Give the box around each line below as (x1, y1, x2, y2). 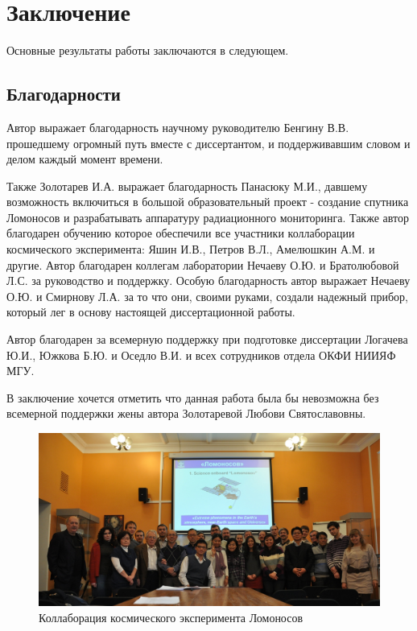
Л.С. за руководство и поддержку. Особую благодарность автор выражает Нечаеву (6, 272, 411, 289)
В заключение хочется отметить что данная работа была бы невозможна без (6, 389, 379, 406)
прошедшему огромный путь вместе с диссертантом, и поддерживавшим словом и (6, 134, 411, 151)
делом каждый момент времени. (6, 151, 163, 167)
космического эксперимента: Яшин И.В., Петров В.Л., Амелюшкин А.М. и (6, 241, 375, 258)
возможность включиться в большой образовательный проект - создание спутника (6, 193, 409, 210)
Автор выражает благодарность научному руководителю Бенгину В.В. (6, 118, 349, 135)
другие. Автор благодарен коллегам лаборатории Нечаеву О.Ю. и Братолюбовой (6, 256, 399, 273)
